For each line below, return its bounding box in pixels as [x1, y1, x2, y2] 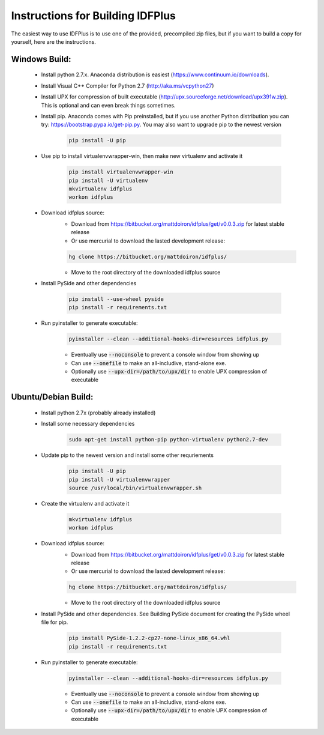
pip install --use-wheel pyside [68, 295, 164, 303]
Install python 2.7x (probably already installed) [41, 409, 156, 416]
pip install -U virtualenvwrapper [68, 476, 170, 483]
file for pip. [41, 619, 68, 626]
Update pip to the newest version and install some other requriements [41, 452, 214, 459]
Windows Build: [11, 54, 71, 64]
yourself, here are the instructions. [11, 38, 96, 45]
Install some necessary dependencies [41, 420, 135, 428]
